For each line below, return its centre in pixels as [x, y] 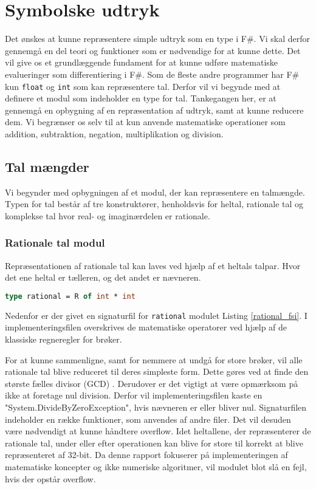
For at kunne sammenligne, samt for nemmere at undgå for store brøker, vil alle [154, 359]
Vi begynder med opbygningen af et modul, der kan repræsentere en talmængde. [155, 192]
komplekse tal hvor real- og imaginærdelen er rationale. [108, 215]
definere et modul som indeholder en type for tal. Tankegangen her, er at [141, 98]
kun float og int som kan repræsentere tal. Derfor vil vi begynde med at [143, 86]
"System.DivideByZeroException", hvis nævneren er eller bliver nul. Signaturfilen [156, 407]
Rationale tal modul [55, 243]
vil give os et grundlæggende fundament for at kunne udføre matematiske [142, 62]
